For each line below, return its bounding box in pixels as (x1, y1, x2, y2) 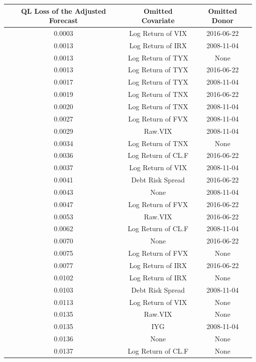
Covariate (141, 15, 175, 26)
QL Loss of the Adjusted (21, 5, 106, 16)
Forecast (49, 15, 78, 26)
